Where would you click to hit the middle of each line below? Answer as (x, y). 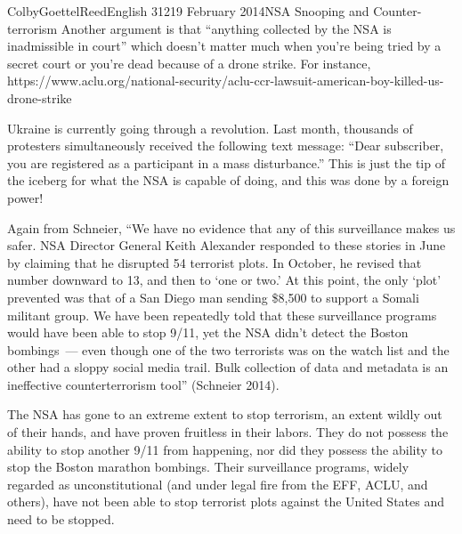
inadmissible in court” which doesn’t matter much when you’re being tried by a (224, 46)
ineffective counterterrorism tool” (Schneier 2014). (143, 384)
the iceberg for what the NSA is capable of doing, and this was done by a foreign (228, 180)
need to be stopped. (61, 519)
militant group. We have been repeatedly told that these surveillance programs (222, 315)
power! (25, 197)
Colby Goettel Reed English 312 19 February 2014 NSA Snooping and (188, 11)
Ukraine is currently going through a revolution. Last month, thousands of (210, 128)
